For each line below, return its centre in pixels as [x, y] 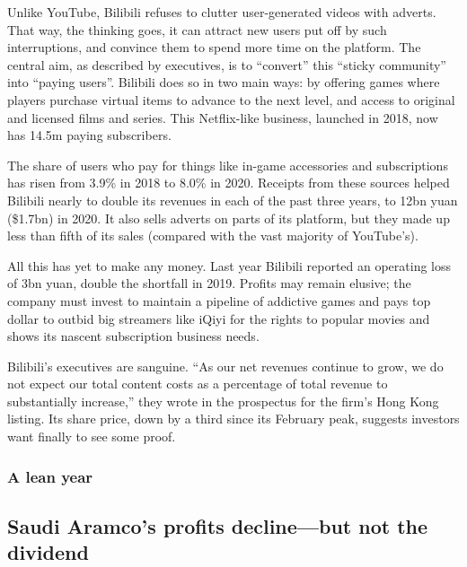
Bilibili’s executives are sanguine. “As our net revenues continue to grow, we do [225, 366]
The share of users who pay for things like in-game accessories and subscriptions [228, 165]
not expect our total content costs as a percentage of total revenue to [198, 384]
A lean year [50, 476]
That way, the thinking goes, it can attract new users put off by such [197, 29]
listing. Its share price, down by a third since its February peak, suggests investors [233, 419]
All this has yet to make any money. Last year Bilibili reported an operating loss [229, 265]
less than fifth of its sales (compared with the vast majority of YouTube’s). [213, 236]
